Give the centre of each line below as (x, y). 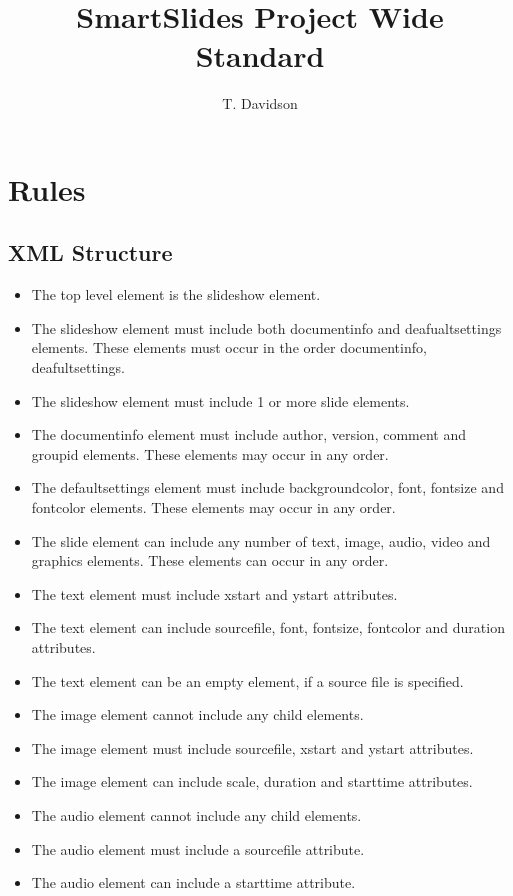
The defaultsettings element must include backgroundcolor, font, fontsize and (267, 487)
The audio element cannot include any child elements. (196, 814)
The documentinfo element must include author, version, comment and (249, 434)
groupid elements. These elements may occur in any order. (210, 453)
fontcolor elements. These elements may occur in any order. (213, 507)
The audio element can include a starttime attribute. (193, 882)
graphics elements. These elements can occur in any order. (210, 560)
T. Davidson (260, 103)
